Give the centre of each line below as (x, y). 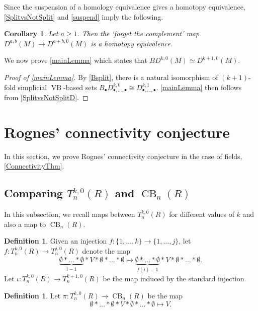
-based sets (80, 87)
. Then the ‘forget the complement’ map (138, 33)
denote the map (106, 250)
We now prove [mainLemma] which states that (76, 60)
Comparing (33, 193)
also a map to (25, 224)
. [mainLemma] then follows (199, 87)
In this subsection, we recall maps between (70, 214)
